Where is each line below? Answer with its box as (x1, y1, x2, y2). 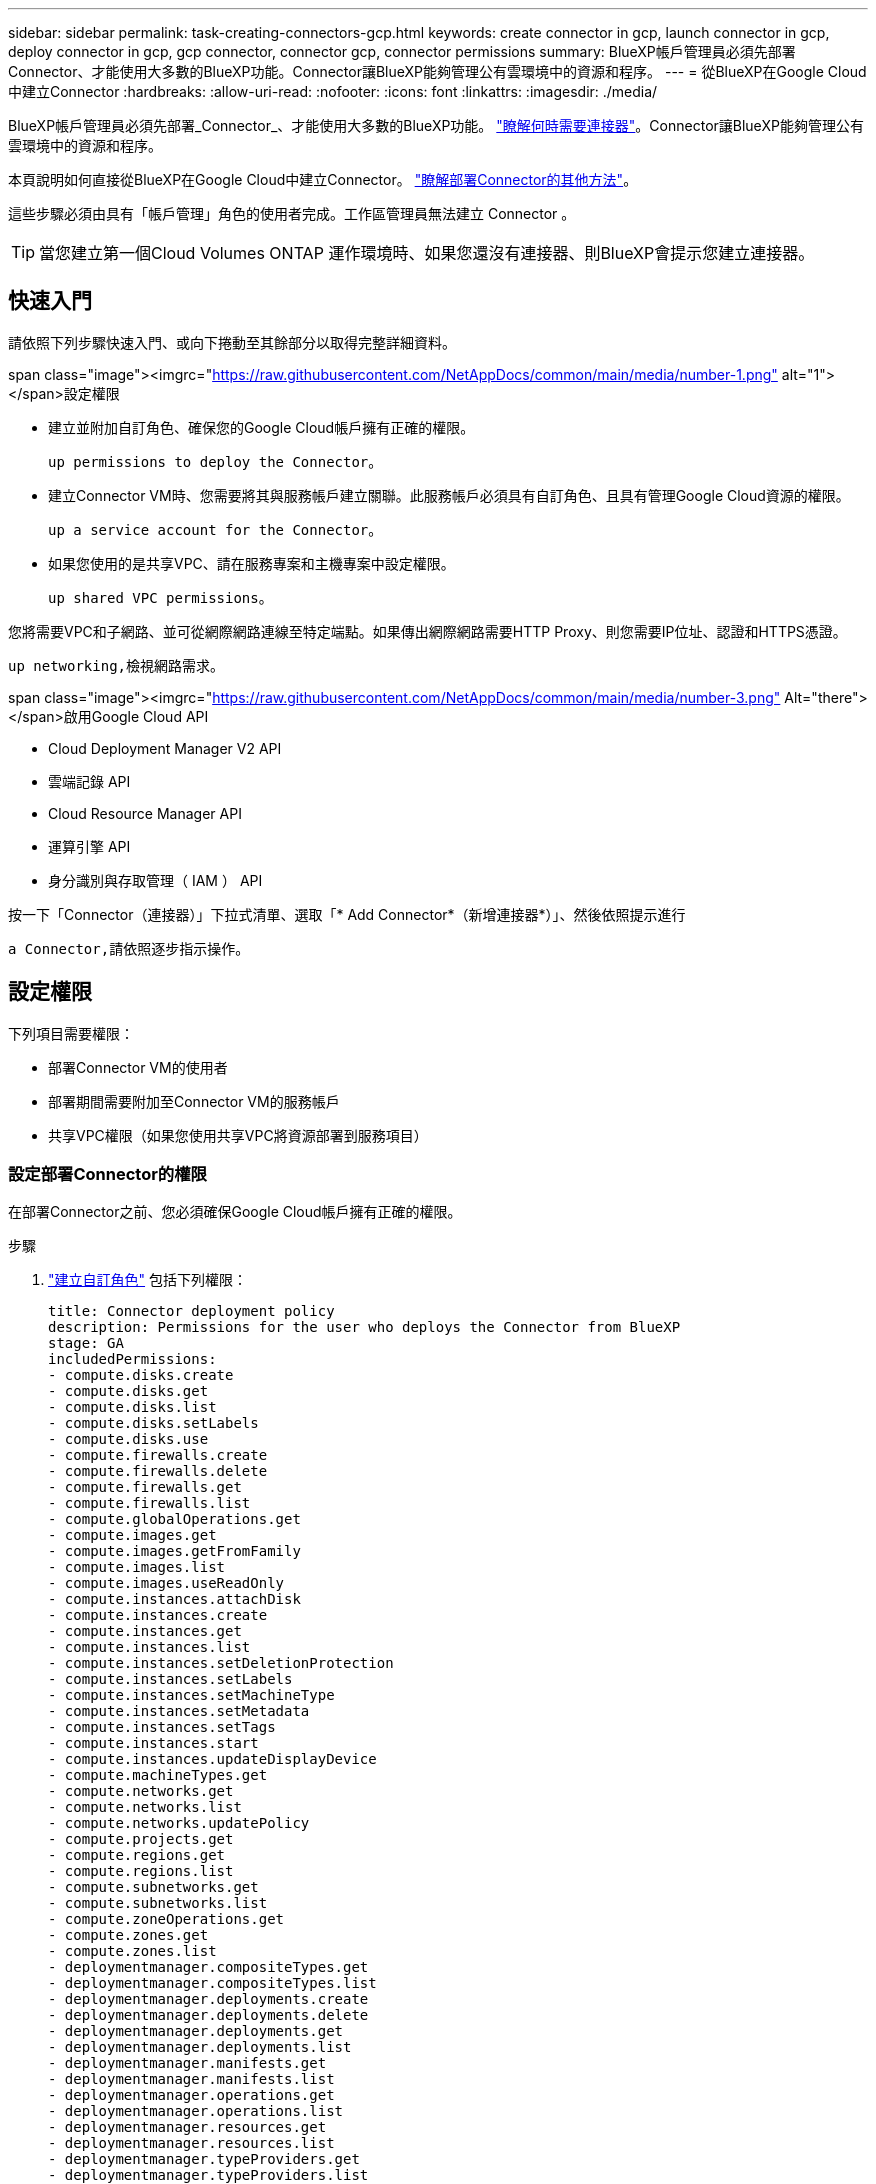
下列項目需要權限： (8, 1024, 134, 1042)
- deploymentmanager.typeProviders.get (48, 2151, 360, 2168)
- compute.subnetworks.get (48, 1879, 259, 1896)
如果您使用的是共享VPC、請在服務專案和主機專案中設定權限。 (48, 554, 455, 572)
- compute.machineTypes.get (48, 1767, 268, 1784)
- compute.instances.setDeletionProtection (48, 1655, 394, 1672)
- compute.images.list (48, 1559, 226, 1576)
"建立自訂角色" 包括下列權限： (48, 1271, 247, 1289)
